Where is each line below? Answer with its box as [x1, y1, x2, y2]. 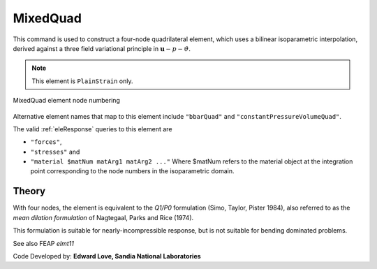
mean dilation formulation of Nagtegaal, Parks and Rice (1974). [13, 213, 194, 221]
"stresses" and [30, 147, 80, 156]
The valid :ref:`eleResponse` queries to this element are [13, 124, 172, 133]
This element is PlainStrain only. [31, 77, 133, 85]
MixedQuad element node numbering [13, 96, 120, 105]
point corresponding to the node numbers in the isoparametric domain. [30, 167, 235, 175]
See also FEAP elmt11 [13, 239, 75, 247]
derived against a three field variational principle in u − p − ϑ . [13, 44, 191, 52]
